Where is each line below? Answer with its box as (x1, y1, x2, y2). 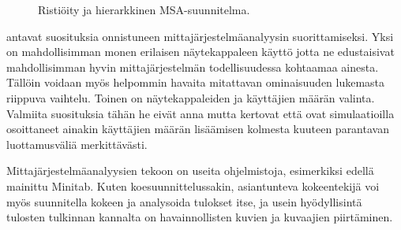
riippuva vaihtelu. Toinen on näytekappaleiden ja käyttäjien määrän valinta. (6, 89, 375, 106)
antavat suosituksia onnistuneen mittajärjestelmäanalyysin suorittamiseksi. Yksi (6, 28, 394, 44)
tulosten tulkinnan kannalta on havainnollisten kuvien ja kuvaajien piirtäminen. (6, 209, 393, 225)
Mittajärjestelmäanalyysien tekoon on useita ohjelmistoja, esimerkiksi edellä (6, 162, 374, 179)
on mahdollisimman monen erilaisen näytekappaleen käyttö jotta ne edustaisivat (6, 43, 395, 60)
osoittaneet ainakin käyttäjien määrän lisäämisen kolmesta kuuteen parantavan (6, 121, 389, 137)
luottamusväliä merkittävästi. (6, 135, 148, 152)
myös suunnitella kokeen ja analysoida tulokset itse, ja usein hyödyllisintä (6, 193, 362, 210)
